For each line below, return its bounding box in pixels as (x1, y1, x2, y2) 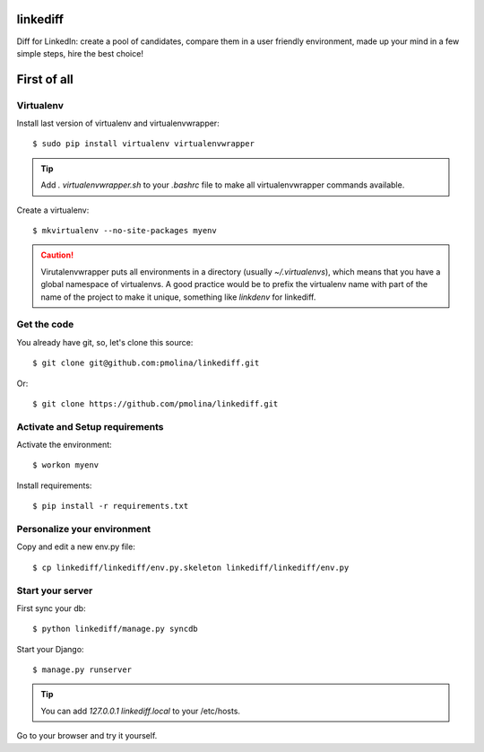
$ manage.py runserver (32, 665, 133, 675)
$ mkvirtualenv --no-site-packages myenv (32, 225, 217, 236)
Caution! (40, 249, 74, 260)
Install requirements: (16, 480, 92, 491)
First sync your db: (16, 602, 86, 614)
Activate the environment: (16, 440, 112, 450)
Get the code (16, 319, 74, 331)
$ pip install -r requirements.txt (32, 501, 189, 512)
